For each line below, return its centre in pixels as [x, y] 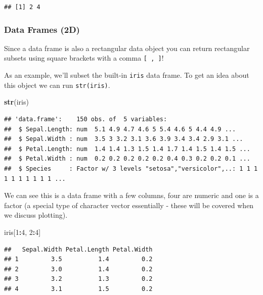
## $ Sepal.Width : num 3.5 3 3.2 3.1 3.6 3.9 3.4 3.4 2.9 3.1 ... [124, 139]
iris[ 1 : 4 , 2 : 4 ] [23, 232]
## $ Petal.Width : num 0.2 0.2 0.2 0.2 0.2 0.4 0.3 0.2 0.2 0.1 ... [127, 159]
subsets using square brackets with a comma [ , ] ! [84, 58]
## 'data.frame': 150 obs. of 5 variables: [86, 119]
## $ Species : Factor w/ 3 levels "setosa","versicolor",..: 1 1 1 [131, 168]
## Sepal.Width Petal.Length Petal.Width [78, 249]
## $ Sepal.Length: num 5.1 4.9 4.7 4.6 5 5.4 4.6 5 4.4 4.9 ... [120, 129]
